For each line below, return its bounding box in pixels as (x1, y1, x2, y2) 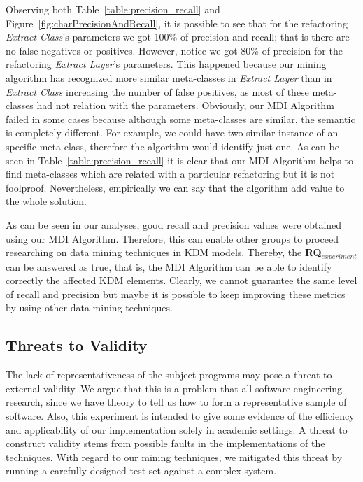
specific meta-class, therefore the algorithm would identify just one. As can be (6, 139, 339, 153)
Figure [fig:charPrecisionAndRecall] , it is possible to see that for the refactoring (6, 15, 348, 30)
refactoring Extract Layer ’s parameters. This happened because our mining (6, 57, 327, 71)
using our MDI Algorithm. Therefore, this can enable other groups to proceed (6, 231, 339, 246)
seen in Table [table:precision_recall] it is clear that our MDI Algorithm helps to (6, 153, 353, 167)
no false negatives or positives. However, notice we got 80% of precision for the (6, 43, 343, 57)
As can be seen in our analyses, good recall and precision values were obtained (6, 217, 342, 232)
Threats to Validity (6, 334, 148, 356)
